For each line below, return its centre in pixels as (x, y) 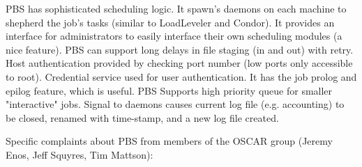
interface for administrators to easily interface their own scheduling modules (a (174, 36)
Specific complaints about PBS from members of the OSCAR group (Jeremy (169, 141)
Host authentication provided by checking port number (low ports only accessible (179, 63)
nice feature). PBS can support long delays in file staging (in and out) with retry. (180, 49)
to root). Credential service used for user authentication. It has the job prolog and (181, 76)
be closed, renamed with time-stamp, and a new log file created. (142, 117)
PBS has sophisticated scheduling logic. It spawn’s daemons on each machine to (176, 8)
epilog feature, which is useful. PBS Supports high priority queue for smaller (169, 90)
